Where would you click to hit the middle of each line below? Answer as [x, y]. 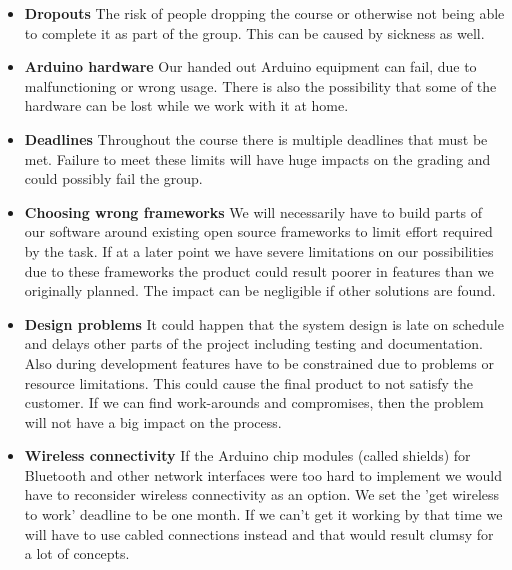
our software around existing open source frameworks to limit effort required [258, 231]
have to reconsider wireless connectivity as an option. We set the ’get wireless [262, 494]
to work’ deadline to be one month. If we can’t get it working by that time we [263, 514]
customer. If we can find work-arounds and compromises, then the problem [254, 402]
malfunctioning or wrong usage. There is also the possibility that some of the [260, 85]
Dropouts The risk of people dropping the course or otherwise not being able [264, 13]
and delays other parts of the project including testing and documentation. [253, 343]
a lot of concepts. [77, 553]
